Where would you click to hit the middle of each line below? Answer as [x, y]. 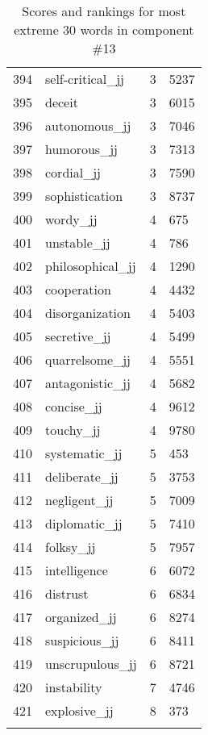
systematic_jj [84, 453]
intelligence [77, 570]
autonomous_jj [88, 125]
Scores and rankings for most [104, 11]
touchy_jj [73, 430]
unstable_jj [78, 242]
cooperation [78, 289]
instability [74, 687]
